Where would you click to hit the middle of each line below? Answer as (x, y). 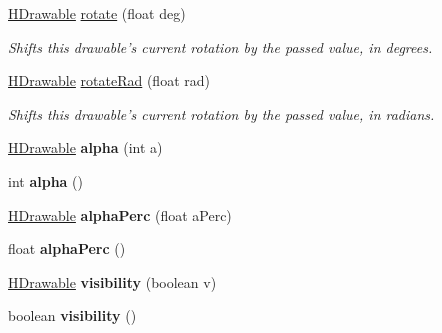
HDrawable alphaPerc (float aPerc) (120, 214)
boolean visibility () (72, 315)
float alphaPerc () (67, 248)
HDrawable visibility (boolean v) (112, 281)
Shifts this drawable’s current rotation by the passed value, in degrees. (220, 46)
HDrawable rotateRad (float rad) (109, 80)
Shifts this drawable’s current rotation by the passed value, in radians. (221, 113)
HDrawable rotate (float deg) (97, 13)
